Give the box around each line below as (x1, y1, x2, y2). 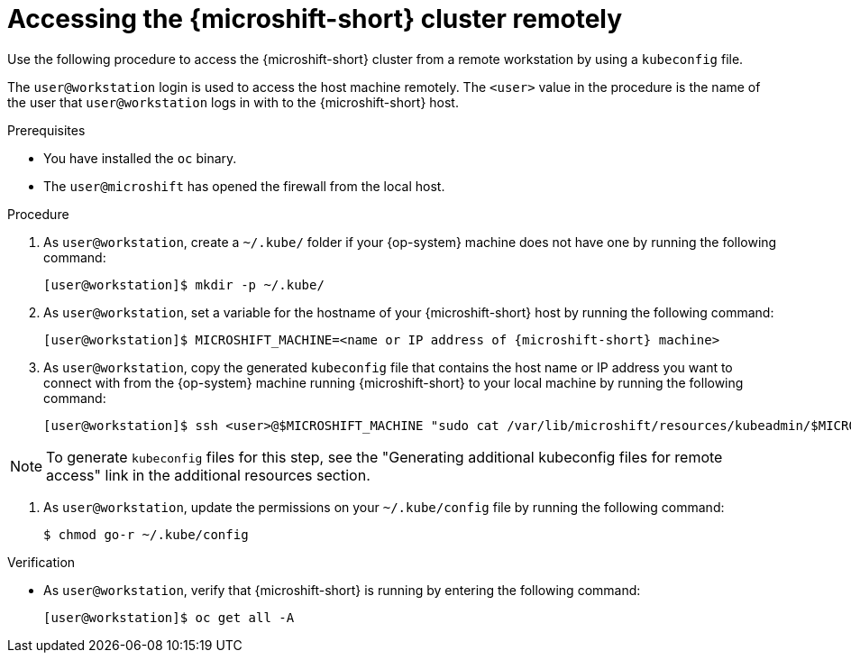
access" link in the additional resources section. (46, 465, 371, 484)
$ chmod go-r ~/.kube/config (43, 527, 249, 542)
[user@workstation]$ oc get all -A (43, 610, 295, 625)
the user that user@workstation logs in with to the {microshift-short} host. (7, 94, 459, 110)
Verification (7, 554, 76, 570)
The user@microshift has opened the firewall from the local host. (43, 178, 445, 194)
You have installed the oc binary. (43, 150, 237, 166)
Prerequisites (7, 122, 86, 138)
